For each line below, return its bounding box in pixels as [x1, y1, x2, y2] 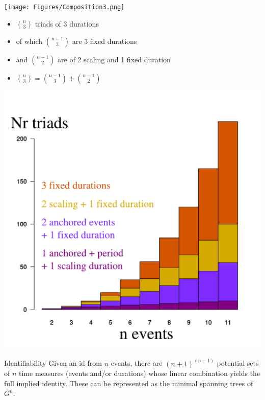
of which [16, 35, 43, 46]
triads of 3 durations [35, 18, 99, 29]
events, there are [111, 358, 163, 368]
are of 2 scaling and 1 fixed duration [58, 54, 171, 64]
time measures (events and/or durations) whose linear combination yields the [19, 368, 260, 379]
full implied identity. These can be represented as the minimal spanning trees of [4, 378, 253, 388]
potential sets [217, 358, 259, 368]
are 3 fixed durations [72, 35, 137, 46]
